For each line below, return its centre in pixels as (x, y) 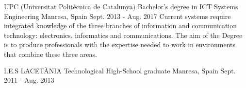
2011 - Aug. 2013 (29, 80)
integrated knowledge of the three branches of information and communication (121, 26)
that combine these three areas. (50, 54)
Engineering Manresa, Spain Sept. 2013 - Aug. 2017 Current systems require (117, 16)
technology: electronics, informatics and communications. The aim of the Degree (123, 35)
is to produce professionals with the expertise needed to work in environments (120, 44)
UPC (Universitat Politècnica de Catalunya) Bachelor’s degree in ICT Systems (121, 6)
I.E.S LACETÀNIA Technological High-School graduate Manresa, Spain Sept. (120, 70)
